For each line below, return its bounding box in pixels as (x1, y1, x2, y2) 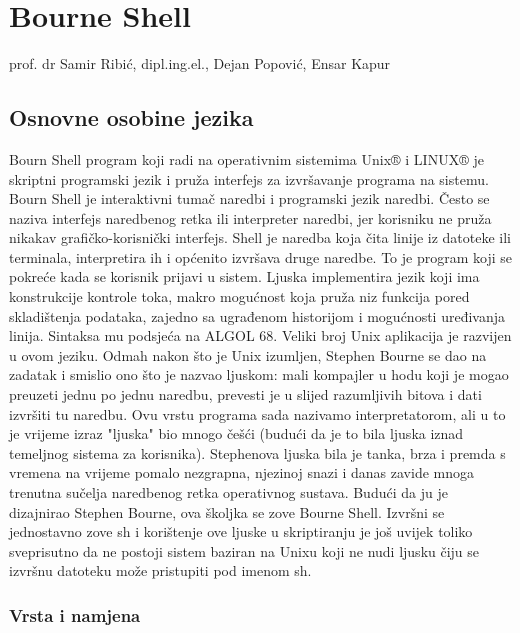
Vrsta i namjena (9, 602, 141, 627)
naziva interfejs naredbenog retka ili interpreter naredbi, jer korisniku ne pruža (9, 207, 492, 228)
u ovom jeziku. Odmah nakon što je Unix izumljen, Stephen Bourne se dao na (9, 344, 487, 365)
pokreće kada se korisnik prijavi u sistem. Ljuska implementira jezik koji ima (9, 266, 480, 287)
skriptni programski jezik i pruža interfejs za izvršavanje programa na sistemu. (9, 168, 489, 189)
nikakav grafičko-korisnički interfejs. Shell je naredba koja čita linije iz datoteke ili (9, 227, 512, 248)
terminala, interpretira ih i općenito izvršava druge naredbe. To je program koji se (9, 246, 512, 267)
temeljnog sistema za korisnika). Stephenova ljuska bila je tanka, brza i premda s (9, 442, 506, 463)
